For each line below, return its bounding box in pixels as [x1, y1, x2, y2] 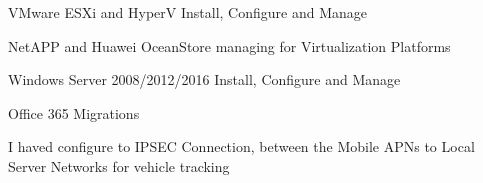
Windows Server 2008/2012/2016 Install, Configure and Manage [8, 69, 401, 90]
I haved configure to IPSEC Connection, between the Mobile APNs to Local [8, 136, 475, 157]
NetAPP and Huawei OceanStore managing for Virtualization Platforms [8, 35, 451, 56]
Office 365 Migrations [8, 102, 140, 123]
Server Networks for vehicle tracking [8, 155, 230, 176]
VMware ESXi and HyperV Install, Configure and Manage [8, 2, 367, 22]
